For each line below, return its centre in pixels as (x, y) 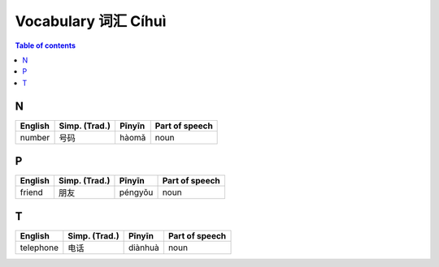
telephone (39, 248)
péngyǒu (136, 192)
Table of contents (46, 45)
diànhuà (143, 248)
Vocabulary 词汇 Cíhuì (91, 21)
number (35, 137)
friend (32, 192)
